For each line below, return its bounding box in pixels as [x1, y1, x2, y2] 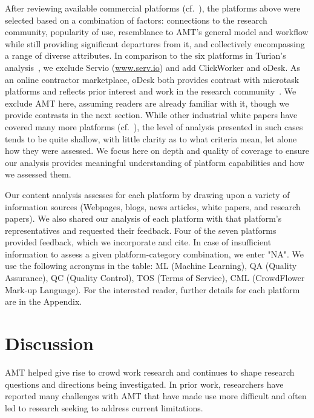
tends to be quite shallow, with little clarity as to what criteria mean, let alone [5, 132, 297, 145]
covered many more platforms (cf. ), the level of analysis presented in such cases [5, 120, 303, 133]
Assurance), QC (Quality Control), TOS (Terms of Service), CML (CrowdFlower [5, 271, 305, 284]
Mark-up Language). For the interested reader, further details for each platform [5, 283, 300, 296]
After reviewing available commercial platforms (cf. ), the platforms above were [5, 2, 301, 14]
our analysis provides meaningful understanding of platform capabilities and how [5, 156, 304, 168]
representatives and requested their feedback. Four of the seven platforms [5, 224, 276, 236]
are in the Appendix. [5, 295, 82, 308]
